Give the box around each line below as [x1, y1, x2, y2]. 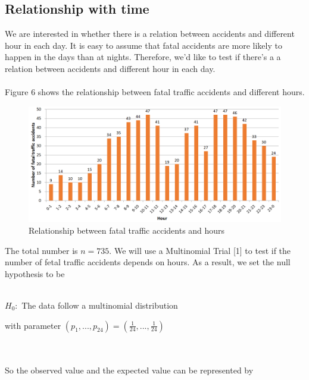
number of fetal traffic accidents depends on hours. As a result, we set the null [5, 256, 291, 268]
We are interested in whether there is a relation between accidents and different [5, 27, 295, 40]
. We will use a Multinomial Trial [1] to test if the [109, 244, 291, 256]
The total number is [5, 244, 78, 256]
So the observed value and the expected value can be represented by [5, 363, 254, 376]
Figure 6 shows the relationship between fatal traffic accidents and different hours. [5, 86, 305, 98]
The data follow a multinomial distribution [21, 299, 178, 311]
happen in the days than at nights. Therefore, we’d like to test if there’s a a [5, 51, 281, 63]
